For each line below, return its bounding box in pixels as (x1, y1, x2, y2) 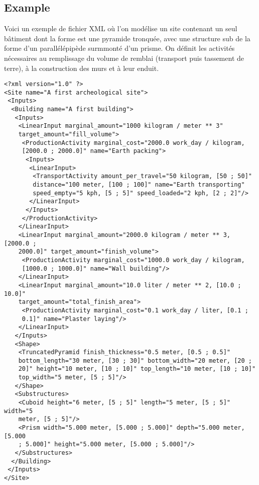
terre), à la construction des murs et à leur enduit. (4, 62, 159, 73)
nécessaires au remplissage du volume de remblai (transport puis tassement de (4, 52, 244, 63)
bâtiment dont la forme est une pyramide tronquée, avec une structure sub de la (4, 33, 250, 43)
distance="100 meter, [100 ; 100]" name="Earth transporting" (33, 181, 245, 189)
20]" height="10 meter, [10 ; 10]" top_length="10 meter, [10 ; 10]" (18, 365, 256, 373)
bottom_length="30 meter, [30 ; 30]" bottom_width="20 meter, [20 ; (18, 357, 252, 364)
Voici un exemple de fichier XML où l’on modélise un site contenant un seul (4, 23, 237, 34)
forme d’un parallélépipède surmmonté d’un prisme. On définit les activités (4, 43, 235, 53)
